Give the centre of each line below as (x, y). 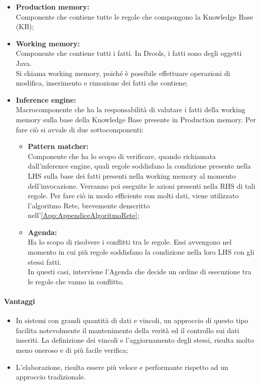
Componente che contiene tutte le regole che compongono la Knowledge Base (135, 16)
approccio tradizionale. (51, 377)
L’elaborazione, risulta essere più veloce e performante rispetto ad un (122, 367)
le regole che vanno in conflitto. (76, 281)
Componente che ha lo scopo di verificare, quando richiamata (122, 156)
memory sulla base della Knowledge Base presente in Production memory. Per (136, 119)
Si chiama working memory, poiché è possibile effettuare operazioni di (123, 73)
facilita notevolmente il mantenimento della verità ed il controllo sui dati (127, 330)
